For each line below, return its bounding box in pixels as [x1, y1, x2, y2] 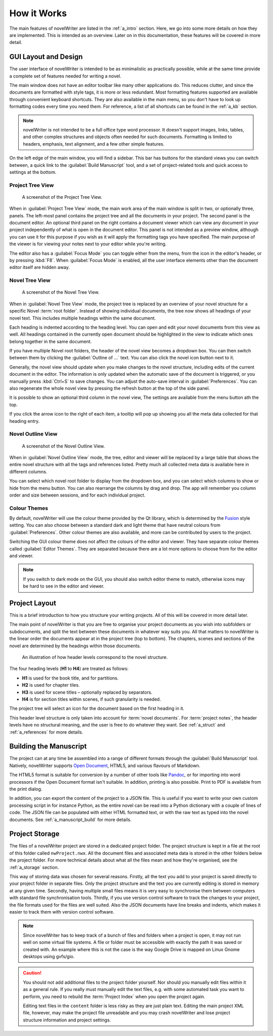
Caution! [23, 970, 42, 976]
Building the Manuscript [9, 742, 87, 751]
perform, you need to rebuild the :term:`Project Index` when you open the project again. [23, 994, 206, 1000]
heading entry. [9, 418, 40, 424]
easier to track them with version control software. [9, 909, 115, 915]
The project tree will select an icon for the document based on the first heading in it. [9, 705, 185, 711]
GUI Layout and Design [9, 53, 83, 61]
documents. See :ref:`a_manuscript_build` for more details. [9, 817, 131, 823]
